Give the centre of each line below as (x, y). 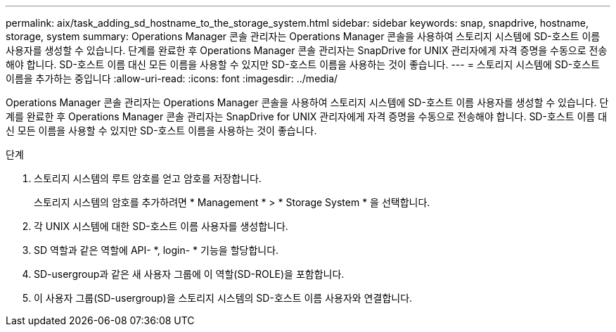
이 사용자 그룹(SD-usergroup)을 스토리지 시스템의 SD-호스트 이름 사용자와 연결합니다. (223, 298)
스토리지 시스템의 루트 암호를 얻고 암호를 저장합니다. (148, 178)
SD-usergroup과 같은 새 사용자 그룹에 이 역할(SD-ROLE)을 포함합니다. (189, 274)
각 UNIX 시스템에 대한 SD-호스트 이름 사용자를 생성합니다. (161, 226)
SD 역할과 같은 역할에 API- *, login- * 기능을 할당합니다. (156, 250)
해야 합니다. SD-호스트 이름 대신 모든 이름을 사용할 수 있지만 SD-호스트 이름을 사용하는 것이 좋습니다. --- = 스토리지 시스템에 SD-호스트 (303, 64)
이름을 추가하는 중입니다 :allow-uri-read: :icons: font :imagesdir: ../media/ (172, 78)
